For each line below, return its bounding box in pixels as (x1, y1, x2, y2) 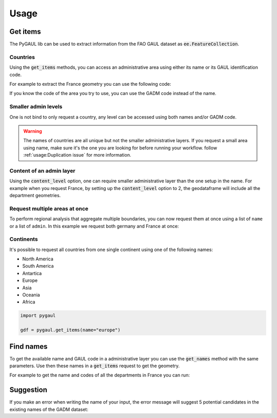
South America (22, 263, 54, 269)
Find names (9, 342, 48, 351)
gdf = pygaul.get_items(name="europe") (20, 327, 121, 333)
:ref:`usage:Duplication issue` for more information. (23, 152, 131, 158)
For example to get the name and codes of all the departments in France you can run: (9, 372, 190, 378)
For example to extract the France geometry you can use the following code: (9, 81, 171, 87)
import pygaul (20, 313, 56, 318)
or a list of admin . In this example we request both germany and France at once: (9, 223, 179, 229)
